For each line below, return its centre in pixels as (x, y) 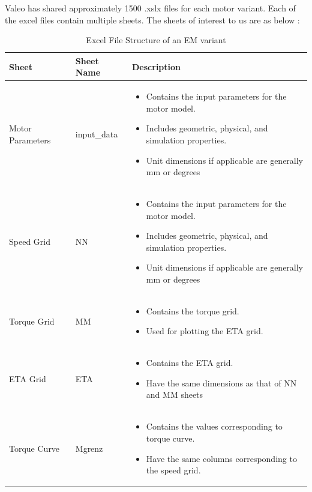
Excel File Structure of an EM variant (156, 40)
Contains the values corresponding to (214, 426)
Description (157, 66)
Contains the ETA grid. (190, 363)
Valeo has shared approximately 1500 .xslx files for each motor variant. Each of (150, 8)
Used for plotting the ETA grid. (205, 331)
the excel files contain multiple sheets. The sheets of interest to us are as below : (152, 19)
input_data (97, 134)
